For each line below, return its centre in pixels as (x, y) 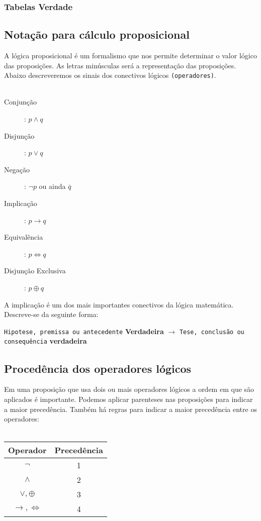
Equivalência (24, 237)
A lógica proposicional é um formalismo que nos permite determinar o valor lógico (130, 56)
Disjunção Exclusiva (35, 271)
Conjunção (20, 102)
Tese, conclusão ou (212, 332)
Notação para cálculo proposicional (97, 34)
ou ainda (52, 186)
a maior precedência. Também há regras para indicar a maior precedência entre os (130, 409)
